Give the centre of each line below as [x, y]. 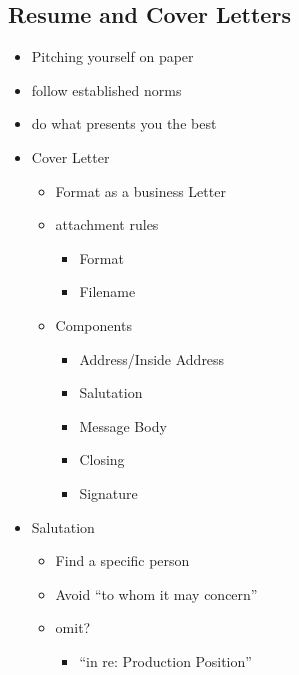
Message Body [123, 425]
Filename [107, 291]
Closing [102, 459]
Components [93, 324]
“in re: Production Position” [165, 660]
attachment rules [107, 224]
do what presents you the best [124, 123]
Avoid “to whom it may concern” [156, 593]
